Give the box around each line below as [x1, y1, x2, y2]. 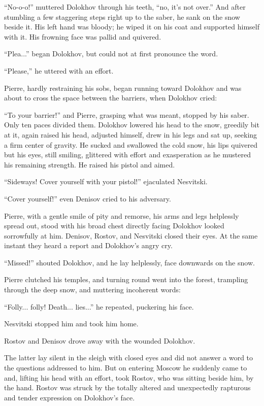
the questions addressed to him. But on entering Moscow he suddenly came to [4, 362, 247, 373]
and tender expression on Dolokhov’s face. [4, 392, 135, 402]
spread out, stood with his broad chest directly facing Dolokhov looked [4, 220, 224, 231]
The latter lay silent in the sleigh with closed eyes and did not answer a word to [4, 352, 253, 363]
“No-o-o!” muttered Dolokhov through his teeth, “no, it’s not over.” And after [4, 2, 246, 12]
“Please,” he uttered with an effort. [4, 65, 114, 76]
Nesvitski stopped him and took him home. [4, 318, 139, 329]
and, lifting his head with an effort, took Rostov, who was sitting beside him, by [4, 372, 254, 383]
